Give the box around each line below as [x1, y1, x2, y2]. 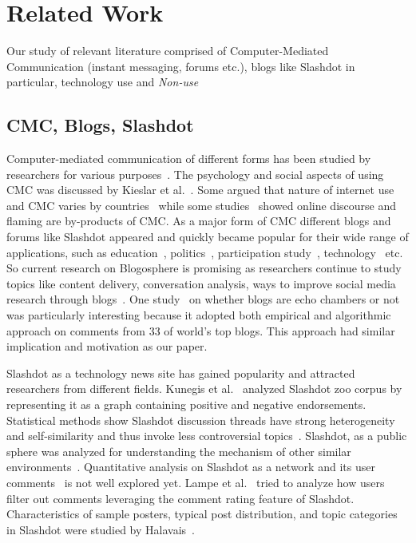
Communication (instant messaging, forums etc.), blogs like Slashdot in [6, 57, 355, 74]
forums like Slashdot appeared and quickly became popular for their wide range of [6, 228, 409, 245]
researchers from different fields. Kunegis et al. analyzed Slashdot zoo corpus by [6, 380, 402, 397]
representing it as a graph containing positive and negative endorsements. [6, 396, 366, 413]
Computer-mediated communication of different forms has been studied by [6, 150, 371, 167]
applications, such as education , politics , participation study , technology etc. [6, 244, 403, 260]
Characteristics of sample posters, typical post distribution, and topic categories [6, 505, 398, 522]
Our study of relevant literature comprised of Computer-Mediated [6, 42, 329, 59]
